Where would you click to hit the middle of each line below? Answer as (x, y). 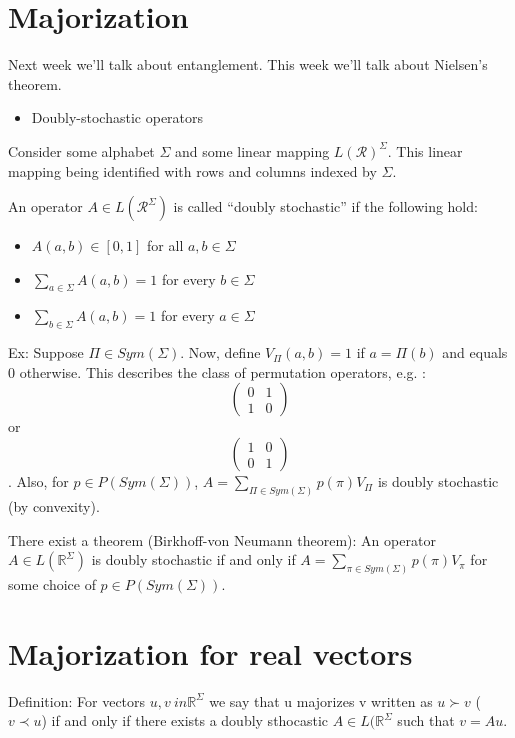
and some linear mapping (252, 150)
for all (165, 245)
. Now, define (220, 352)
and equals (475, 352)
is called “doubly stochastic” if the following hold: (325, 206)
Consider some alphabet (81, 150)
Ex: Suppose (46, 352)
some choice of (52, 583)
